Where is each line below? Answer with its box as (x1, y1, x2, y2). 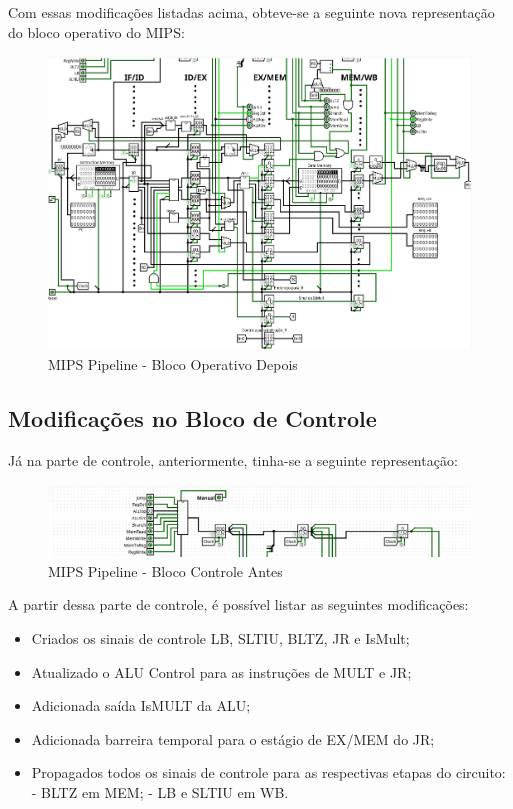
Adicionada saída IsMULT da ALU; (31, 695, 251, 716)
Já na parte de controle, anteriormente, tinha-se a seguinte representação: (8, 450, 458, 471)
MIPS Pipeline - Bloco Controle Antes (48, 560, 283, 581)
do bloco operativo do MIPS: (8, 21, 185, 42)
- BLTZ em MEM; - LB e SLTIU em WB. (31, 782, 289, 803)
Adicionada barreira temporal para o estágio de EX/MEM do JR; (31, 728, 435, 749)
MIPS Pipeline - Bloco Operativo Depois (48, 354, 298, 375)
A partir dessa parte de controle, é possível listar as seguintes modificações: (8, 594, 469, 615)
